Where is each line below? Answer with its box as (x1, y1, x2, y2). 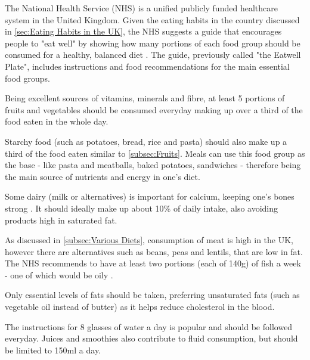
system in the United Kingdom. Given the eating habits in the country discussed (5, 13, 300, 26)
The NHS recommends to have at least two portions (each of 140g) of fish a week (5, 257, 301, 269)
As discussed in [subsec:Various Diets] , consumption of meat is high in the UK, (5, 234, 293, 246)
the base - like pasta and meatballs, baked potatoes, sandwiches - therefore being (5, 159, 301, 171)
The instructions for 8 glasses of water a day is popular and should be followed (5, 320, 293, 333)
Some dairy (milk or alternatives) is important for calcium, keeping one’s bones (5, 190, 294, 203)
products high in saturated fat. (5, 213, 117, 226)
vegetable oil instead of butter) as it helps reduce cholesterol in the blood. (5, 300, 275, 313)
